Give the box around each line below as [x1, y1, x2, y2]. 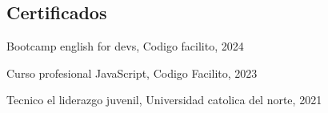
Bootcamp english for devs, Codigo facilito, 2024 [6, 38, 244, 54]
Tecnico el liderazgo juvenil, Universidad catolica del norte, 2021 [6, 91, 322, 108]
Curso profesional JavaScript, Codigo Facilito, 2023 [6, 64, 258, 81]
